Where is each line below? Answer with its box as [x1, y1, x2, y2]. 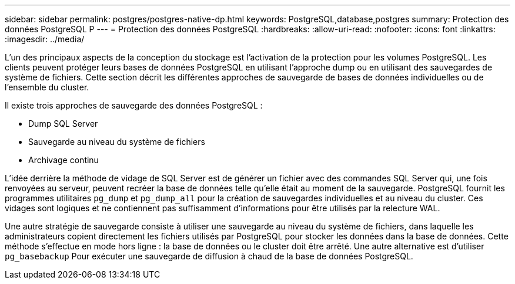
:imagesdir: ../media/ [5, 34, 85, 44]
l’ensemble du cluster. [5, 82, 89, 92]
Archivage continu [28, 155, 99, 165]
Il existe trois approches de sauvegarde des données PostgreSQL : [5, 100, 263, 110]
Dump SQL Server [28, 119, 98, 129]
